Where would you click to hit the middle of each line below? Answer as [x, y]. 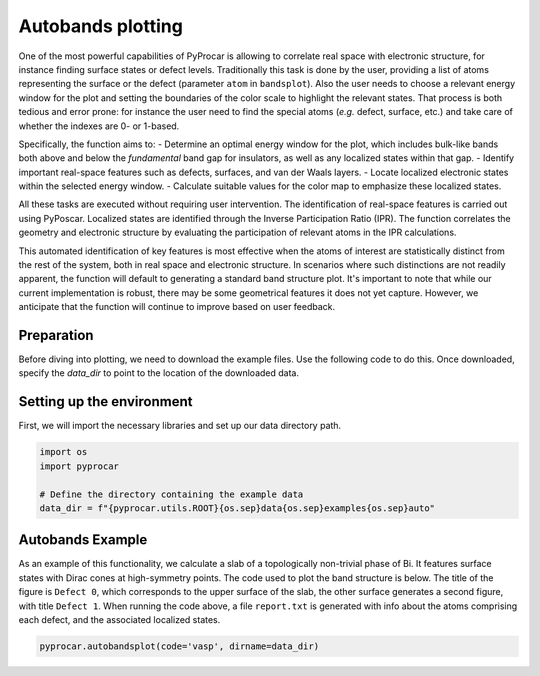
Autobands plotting [101, 26]
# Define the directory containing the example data [171, 494]
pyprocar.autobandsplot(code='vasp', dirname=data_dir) [179, 646]
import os [63, 452]
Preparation [56, 335]
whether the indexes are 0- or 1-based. [99, 126]
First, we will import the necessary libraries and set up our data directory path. [180, 426]
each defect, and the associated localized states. [119, 619]
